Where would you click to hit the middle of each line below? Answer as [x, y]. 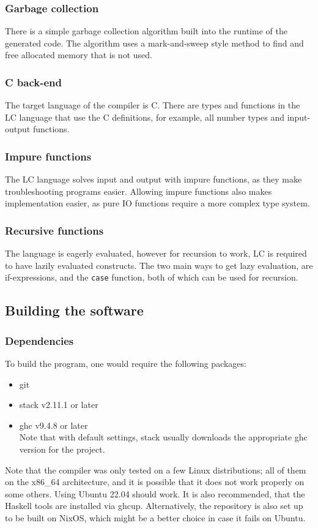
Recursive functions [54, 230]
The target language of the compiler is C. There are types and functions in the [153, 105]
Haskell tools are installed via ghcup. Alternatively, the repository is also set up [154, 506]
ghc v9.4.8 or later [54, 425]
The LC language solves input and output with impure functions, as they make [153, 179]
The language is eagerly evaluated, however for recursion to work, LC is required [156, 253]
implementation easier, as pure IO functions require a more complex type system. [157, 203]
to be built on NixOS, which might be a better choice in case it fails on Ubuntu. [155, 518]
